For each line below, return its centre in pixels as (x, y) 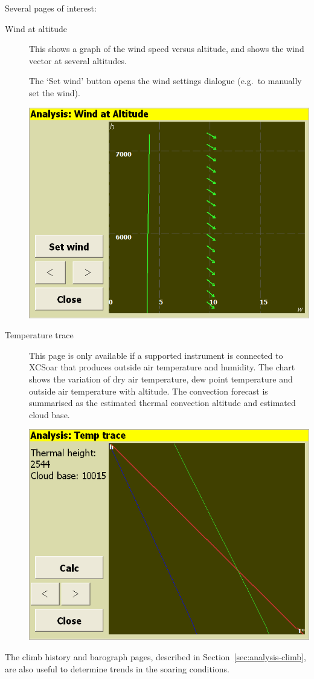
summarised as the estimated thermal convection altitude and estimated (162, 403)
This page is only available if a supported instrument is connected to (156, 355)
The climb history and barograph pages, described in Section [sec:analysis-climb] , (155, 656)
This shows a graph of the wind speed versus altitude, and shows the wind (167, 49)
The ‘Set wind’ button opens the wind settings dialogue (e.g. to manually (165, 81)
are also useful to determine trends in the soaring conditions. (117, 668)
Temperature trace (39, 335)
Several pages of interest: (51, 8)
